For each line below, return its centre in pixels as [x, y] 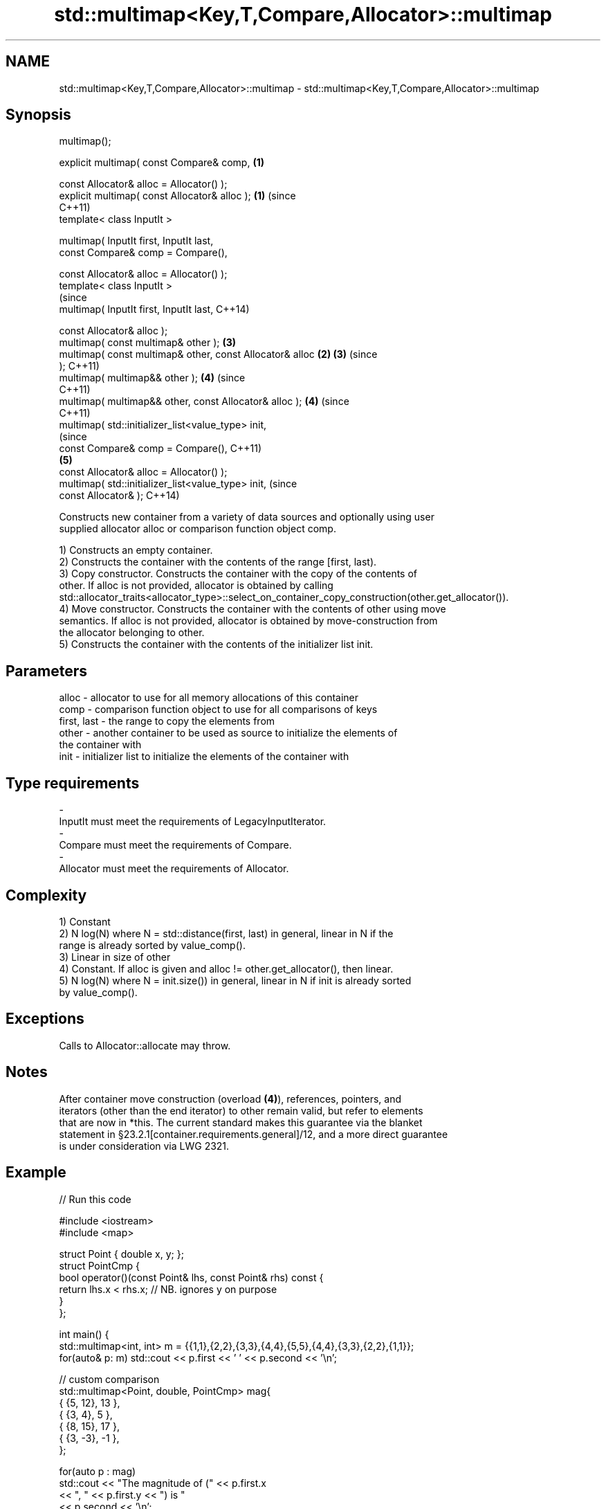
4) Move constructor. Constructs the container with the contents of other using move [252, 609]
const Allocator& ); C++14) [119, 496]
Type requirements [73, 783]
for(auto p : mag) [98, 1471]
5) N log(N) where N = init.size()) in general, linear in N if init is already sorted [235, 980]
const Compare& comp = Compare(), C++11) [160, 449]
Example [36, 1173]
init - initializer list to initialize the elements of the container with [204, 757]
